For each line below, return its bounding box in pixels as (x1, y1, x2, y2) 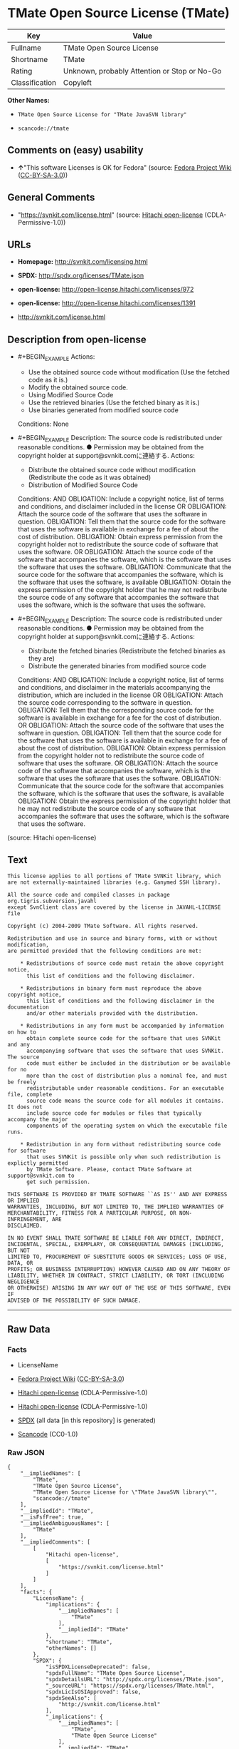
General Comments (7, 191, 95, 204)
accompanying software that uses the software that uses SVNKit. (26, 1047, 224, 1055)
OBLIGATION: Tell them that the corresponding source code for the (17, 705, 215, 714)
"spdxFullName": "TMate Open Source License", (45, 1670, 186, 1677)
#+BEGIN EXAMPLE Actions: (17, 352, 95, 362)
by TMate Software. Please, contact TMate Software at (26, 1166, 193, 1173)
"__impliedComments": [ (20, 1539, 91, 1546)
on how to (7, 1029, 37, 1036)
